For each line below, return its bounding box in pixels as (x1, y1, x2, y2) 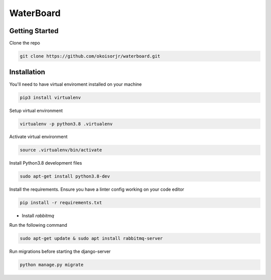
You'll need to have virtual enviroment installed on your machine (9, 81, 142, 87)
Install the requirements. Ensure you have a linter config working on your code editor (9, 186, 184, 193)
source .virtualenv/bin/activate (20, 147, 102, 153)
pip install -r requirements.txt (20, 200, 102, 206)
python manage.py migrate (20, 261, 84, 267)
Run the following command (9, 222, 67, 228)
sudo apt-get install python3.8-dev (20, 174, 110, 179)
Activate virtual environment (9, 133, 68, 140)
